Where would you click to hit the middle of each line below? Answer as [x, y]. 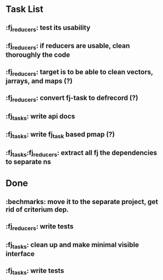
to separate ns [28, 162]
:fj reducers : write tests [40, 227]
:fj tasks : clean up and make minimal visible [72, 245]
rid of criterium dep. [37, 209]
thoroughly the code [38, 55]
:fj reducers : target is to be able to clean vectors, [79, 72]
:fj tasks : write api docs [41, 117]
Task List [25, 9]
